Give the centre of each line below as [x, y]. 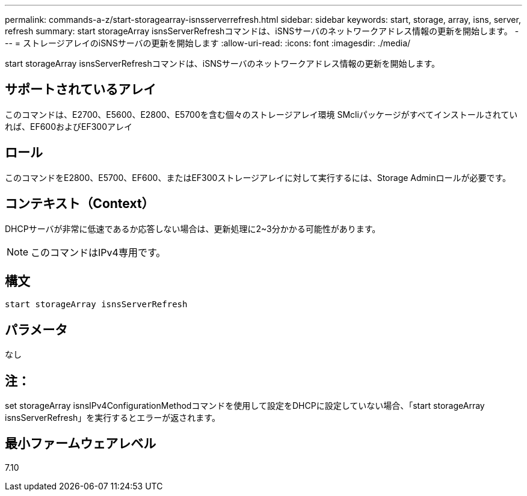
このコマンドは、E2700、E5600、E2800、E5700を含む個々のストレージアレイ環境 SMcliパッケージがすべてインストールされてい [261, 114]
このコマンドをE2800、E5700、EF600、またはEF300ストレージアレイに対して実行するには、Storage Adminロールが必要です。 [258, 177]
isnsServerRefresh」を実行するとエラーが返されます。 [112, 418]
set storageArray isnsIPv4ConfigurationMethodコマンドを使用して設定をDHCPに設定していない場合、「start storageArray [245, 406]
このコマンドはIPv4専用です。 [98, 252]
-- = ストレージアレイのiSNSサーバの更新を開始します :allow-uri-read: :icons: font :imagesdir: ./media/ [208, 43]
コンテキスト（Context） [80, 204]
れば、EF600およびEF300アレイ [69, 126]
